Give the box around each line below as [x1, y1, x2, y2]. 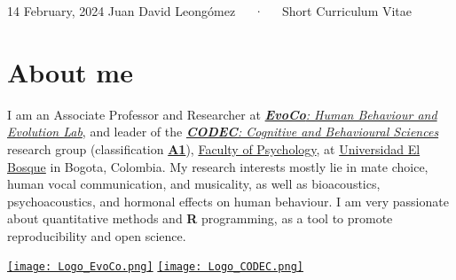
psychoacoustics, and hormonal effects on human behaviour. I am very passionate [7, 191, 449, 210]
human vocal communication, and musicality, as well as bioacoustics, [7, 175, 381, 193]
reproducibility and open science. [7, 226, 186, 245]
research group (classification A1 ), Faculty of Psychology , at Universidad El [7, 139, 421, 158]
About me [7, 53, 133, 89]
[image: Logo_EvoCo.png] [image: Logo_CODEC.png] [7, 261, 303, 274]
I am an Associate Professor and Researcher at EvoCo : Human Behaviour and [7, 105, 437, 123]
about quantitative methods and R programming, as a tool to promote [7, 209, 393, 228]
